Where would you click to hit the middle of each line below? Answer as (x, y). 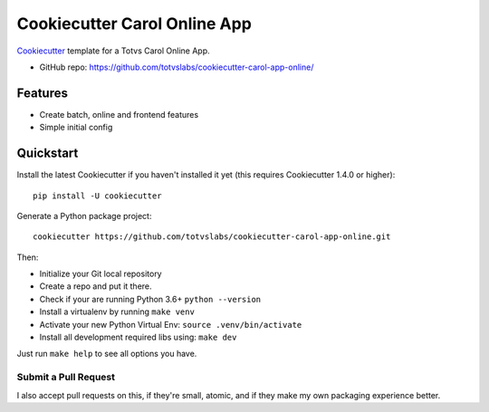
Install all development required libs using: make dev (138, 337)
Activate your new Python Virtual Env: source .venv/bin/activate (171, 324)
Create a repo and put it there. (96, 286)
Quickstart (48, 153)
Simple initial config (76, 128)
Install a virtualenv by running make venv (117, 311)
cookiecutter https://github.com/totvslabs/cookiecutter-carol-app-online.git (212, 237)
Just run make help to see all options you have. (107, 354)
